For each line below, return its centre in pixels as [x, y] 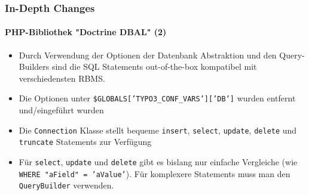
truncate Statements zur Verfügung [85, 142]
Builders [34, 66]
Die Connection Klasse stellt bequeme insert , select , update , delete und [158, 130]
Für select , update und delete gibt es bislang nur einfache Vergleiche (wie [158, 161]
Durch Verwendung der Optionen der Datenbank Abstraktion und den [148, 55]
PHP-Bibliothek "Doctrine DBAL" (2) [86, 32]
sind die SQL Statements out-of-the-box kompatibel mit [154, 66]
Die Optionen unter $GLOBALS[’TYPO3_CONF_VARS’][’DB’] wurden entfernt [157, 98]
